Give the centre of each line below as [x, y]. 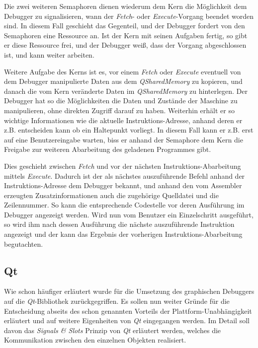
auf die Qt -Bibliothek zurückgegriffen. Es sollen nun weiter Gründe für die [117, 301]
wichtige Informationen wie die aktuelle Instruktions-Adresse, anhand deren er [123, 120]
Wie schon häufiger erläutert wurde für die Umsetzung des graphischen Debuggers [129, 291]
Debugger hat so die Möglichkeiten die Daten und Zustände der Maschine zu [121, 101]
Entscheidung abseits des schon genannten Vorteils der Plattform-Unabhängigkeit [128, 311]
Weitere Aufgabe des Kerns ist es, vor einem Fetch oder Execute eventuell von [123, 71]
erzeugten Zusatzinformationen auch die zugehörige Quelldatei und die [111, 195]
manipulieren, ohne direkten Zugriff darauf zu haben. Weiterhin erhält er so [119, 110]
